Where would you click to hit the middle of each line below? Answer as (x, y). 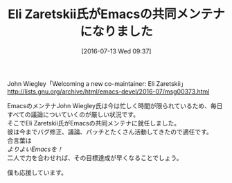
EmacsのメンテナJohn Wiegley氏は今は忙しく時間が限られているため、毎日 (115, 105)
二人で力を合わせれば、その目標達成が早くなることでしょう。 (95, 157)
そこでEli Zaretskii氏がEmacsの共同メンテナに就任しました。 (94, 123)
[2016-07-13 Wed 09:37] (116, 51)
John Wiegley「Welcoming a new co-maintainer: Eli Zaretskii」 (97, 83)
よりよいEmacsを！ (35, 149)
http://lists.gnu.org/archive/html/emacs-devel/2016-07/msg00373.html (108, 91)
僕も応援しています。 (37, 172)
